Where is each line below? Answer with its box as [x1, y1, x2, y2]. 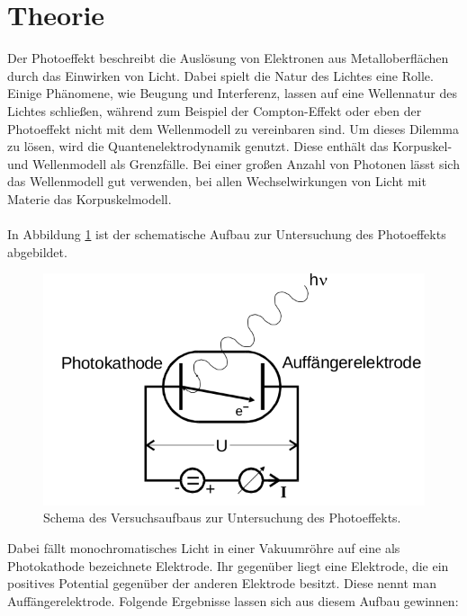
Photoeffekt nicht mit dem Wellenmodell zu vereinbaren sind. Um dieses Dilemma [7, 119, 459, 138]
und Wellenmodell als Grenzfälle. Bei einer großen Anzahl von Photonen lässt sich [7, 154, 460, 173]
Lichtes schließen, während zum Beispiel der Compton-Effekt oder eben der [7, 101, 422, 120]
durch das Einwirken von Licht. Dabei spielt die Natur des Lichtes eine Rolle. [7, 66, 434, 85]
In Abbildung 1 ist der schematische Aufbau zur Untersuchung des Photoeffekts [7, 225, 446, 244]
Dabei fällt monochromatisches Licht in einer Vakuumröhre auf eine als [7, 539, 400, 558]
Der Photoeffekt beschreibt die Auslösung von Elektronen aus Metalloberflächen [7, 49, 449, 67]
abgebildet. [7, 242, 67, 261]
